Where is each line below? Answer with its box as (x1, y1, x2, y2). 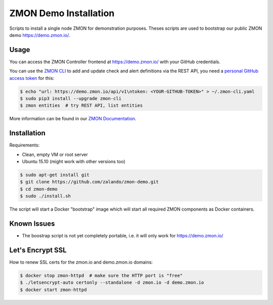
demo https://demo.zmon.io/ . (9, 32, 70, 38)
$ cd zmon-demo (20, 186, 58, 192)
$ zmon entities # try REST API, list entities (20, 103, 143, 109)
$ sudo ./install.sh (20, 193, 71, 199)
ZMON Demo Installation (9, 8, 115, 19)
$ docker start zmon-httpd (20, 287, 87, 292)
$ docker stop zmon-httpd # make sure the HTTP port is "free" (20, 273, 183, 278)
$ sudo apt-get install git (20, 172, 89, 178)
